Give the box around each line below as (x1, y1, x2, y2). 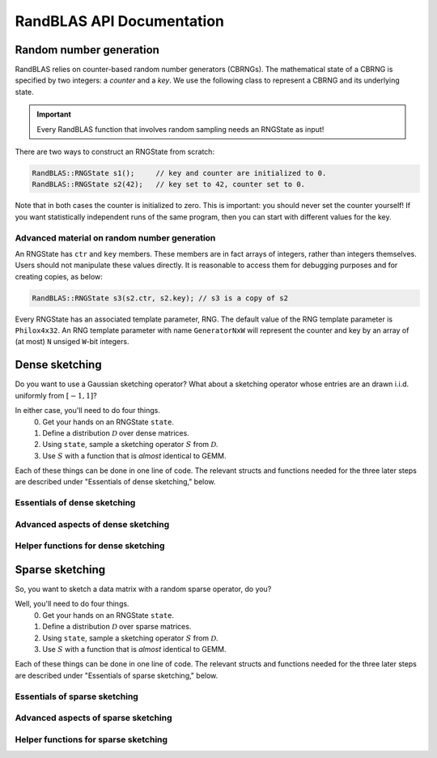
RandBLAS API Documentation (15, 12, 224, 30)
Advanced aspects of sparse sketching (15, 713, 173, 724)
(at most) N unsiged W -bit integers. (15, 337, 129, 347)
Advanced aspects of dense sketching (15, 518, 170, 530)
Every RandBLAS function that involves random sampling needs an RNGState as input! (36, 124, 325, 134)
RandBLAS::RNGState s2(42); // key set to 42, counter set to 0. (32, 180, 306, 189)
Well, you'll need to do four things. (15, 599, 129, 609)
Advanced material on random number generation (15, 232, 216, 243)
